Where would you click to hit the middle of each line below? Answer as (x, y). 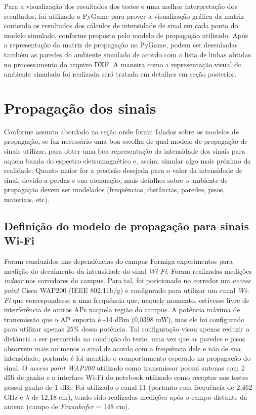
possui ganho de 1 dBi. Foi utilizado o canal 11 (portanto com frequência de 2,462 (128, 387)
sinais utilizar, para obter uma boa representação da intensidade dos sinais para (125, 151)
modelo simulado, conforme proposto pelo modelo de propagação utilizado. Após (126, 35)
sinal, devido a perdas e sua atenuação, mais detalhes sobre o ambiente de (116, 180)
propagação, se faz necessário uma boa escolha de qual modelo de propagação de (126, 141)
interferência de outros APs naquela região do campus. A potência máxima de (122, 310)
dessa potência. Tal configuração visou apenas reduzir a (165, 329)
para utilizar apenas (34, 329)
